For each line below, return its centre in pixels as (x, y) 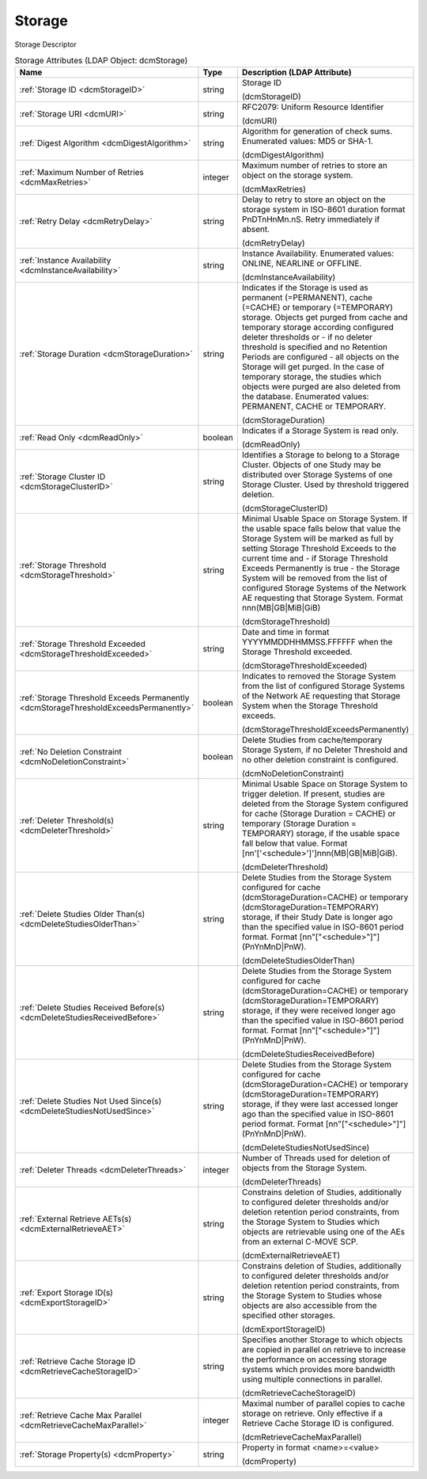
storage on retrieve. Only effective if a (312, 1413)
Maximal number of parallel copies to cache (323, 1404)
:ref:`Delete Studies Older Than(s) (82, 914)
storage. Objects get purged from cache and (325, 317)
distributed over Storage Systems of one (317, 475)
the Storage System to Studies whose (312, 1296)
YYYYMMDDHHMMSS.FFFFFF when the (317, 642)
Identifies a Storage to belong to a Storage (321, 455)
